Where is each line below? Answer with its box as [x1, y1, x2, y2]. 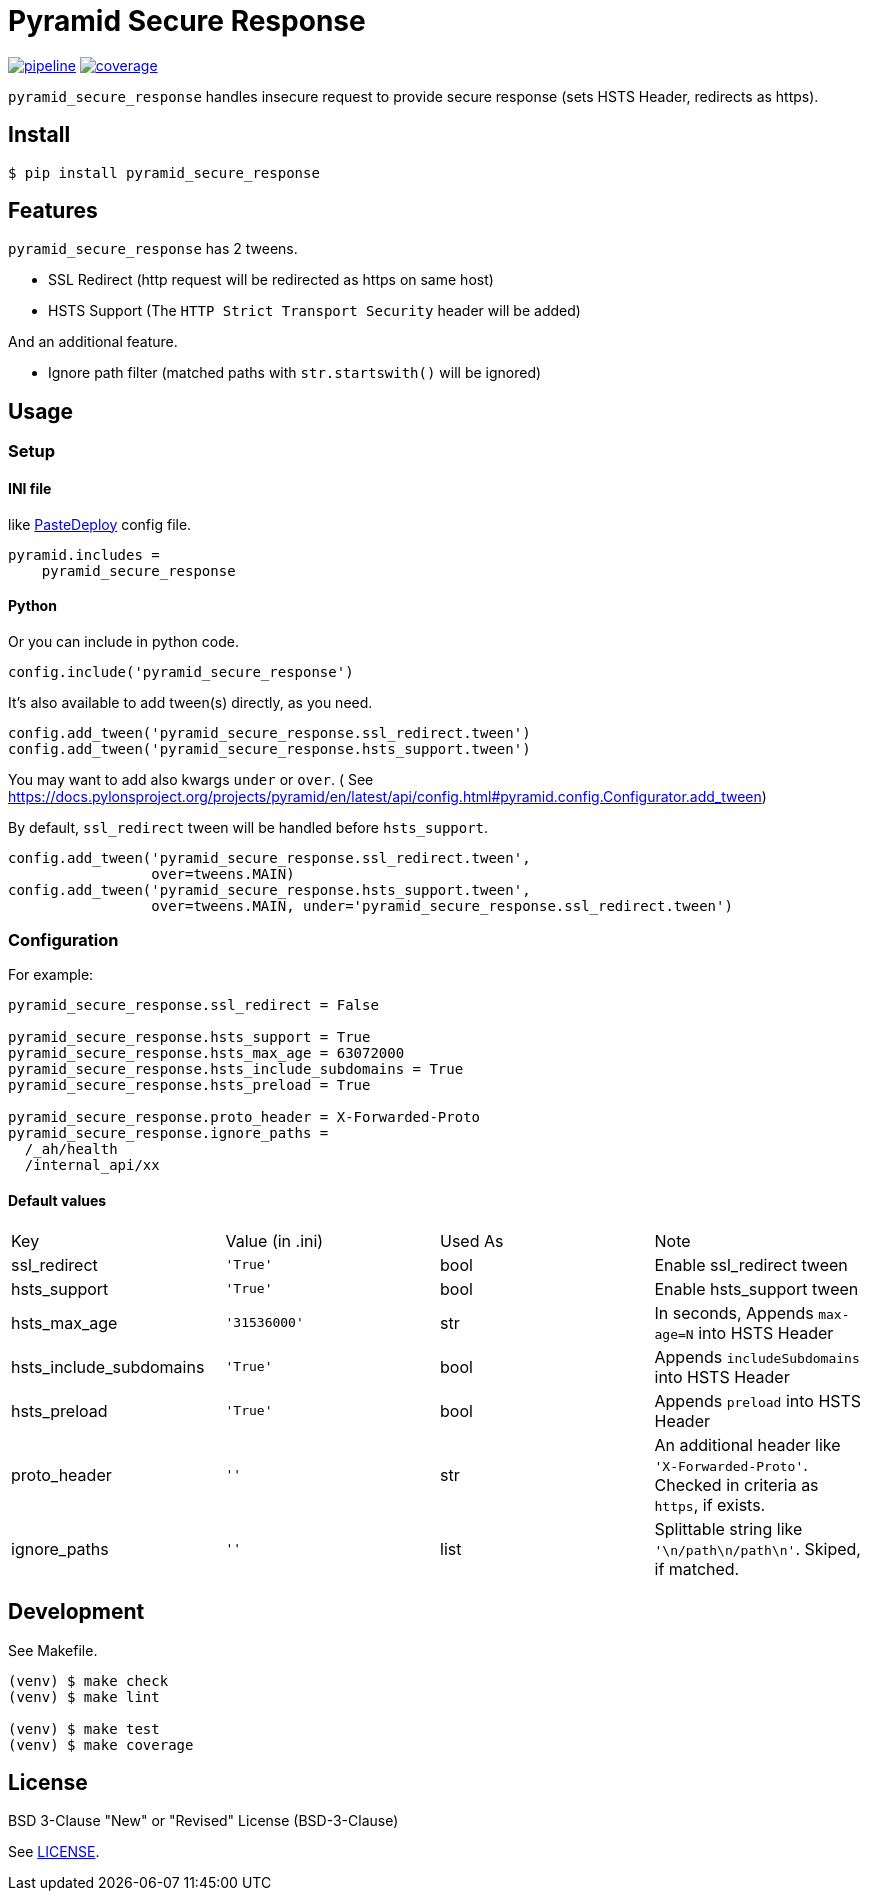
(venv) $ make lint [8, 1688, 160, 1705]
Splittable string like [654, 1518, 803, 1539]
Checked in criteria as [654, 1474, 819, 1495]
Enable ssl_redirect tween [654, 1254, 848, 1275]
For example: [8, 966, 94, 984]
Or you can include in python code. [8, 632, 239, 650]
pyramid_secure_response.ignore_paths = [8, 1125, 329, 1142]
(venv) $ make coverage [8, 1736, 194, 1753]
